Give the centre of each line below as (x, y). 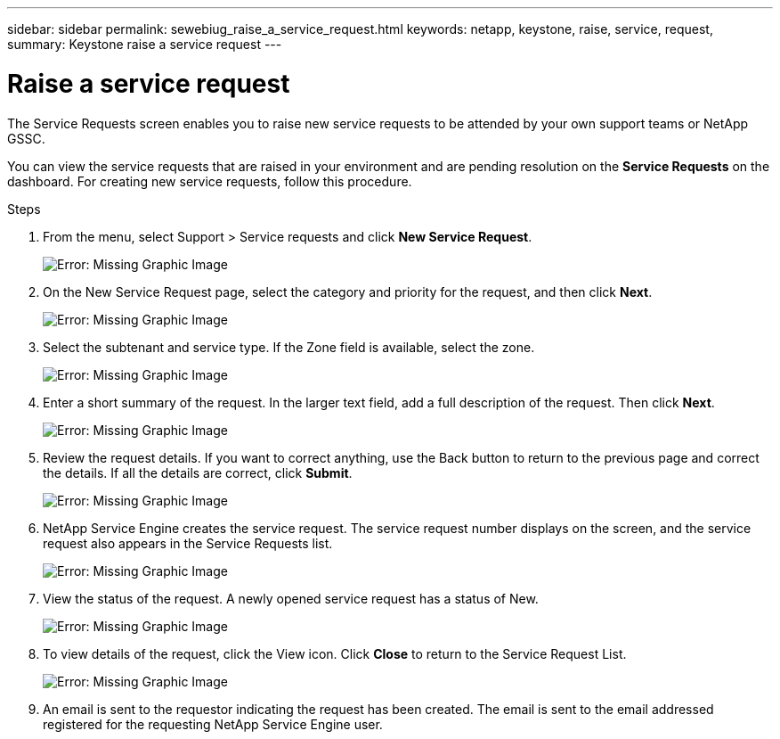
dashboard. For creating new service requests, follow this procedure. (210, 181)
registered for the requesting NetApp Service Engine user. (213, 724)
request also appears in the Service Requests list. (188, 543)
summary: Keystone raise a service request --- (145, 44)
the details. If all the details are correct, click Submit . (198, 472)
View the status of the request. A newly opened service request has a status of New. (291, 598)
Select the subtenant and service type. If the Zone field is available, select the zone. (289, 347)
